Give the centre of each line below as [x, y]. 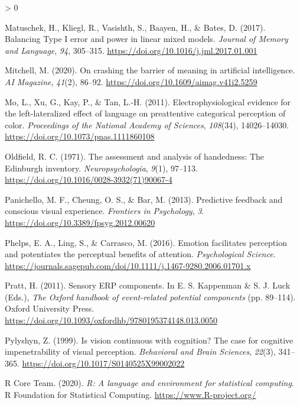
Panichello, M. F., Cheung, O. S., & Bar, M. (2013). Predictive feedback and [144, 199]
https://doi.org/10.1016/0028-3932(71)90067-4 [89, 179]
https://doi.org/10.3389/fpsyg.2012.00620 [80, 222]
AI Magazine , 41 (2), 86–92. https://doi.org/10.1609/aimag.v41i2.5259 [131, 81]
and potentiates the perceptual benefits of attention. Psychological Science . [140, 254]
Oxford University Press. [50, 308]
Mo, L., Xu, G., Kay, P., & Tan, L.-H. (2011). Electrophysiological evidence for [148, 101]
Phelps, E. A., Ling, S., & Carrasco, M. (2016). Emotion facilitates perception [146, 242]
